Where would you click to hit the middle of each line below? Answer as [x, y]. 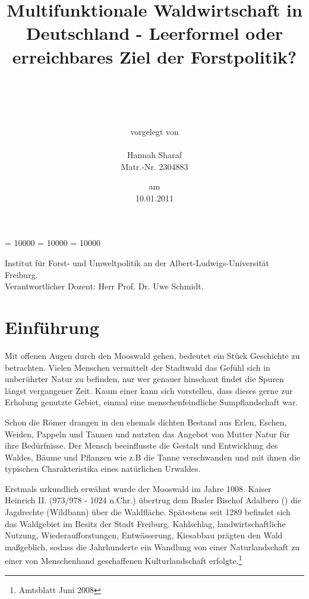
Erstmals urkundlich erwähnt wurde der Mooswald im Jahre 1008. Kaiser [138, 488]
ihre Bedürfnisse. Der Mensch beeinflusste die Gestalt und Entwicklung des [141, 445]
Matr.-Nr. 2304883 [154, 166]
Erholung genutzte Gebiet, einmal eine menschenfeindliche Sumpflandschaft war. [152, 402]
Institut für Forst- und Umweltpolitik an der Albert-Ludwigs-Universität [137, 263]
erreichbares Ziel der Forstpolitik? [154, 56]
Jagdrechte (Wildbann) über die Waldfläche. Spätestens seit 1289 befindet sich [148, 512]
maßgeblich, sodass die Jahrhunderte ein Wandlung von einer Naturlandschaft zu [152, 546]
